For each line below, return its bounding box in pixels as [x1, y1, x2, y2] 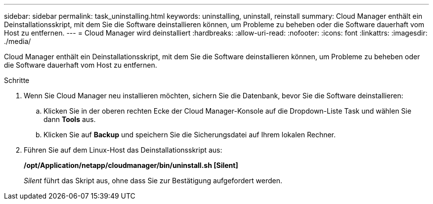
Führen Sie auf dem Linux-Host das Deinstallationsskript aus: [24, 146, 222, 154]
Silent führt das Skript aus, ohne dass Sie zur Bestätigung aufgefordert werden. [24, 176, 282, 185]
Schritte [4, 76, 30, 84]
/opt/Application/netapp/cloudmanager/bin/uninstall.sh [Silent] [24, 161, 238, 169]
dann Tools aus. [43, 115, 96, 123]
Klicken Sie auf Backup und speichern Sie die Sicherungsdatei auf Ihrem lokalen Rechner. [43, 130, 336, 139]
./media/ [4, 37, 31, 45]
